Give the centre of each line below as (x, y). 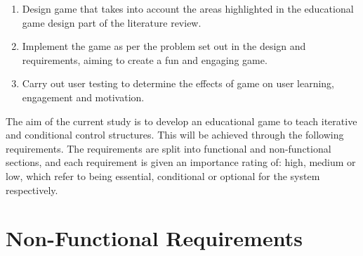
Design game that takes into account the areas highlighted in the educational (188, 8)
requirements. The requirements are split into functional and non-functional (169, 148)
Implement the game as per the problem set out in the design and (164, 46)
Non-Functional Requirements (154, 238)
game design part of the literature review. (112, 22)
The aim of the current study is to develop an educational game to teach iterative (181, 121)
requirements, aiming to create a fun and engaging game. (145, 59)
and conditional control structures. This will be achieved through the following (175, 135)
